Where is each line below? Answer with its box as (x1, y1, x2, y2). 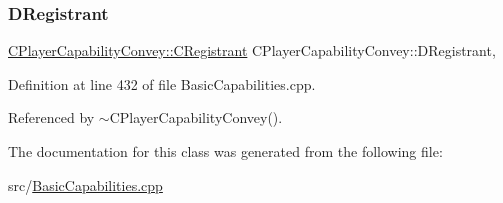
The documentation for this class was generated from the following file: (8, 141, 443, 161)
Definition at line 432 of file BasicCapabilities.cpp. (8, 73, 316, 94)
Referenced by (8, 107, 95, 128)
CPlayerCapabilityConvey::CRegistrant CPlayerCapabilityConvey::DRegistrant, (8, 40, 496, 61)
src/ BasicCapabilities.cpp (8, 174, 163, 195)
